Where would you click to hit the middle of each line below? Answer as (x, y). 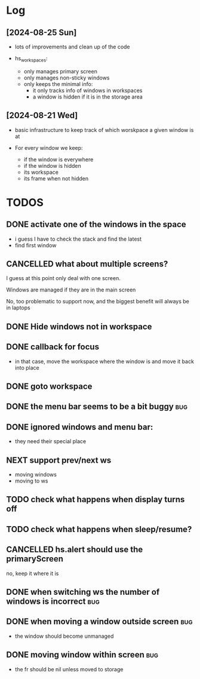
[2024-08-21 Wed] (42, 116)
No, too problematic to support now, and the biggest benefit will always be (98, 302)
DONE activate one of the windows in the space (96, 225)
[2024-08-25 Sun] (41, 33)
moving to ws (31, 481)
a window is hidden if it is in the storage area (88, 97)
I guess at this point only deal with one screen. (63, 278)
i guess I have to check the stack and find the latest (78, 239)
